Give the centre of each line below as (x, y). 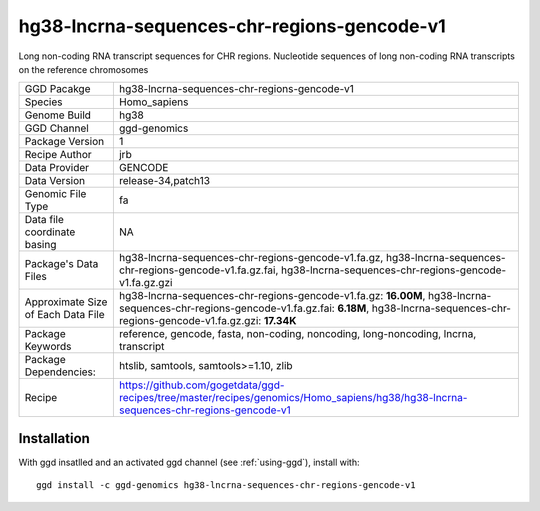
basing (40, 245)
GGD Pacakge (57, 89)
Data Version (55, 181)
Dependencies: (60, 372)
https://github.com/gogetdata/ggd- (201, 385)
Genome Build (58, 115)
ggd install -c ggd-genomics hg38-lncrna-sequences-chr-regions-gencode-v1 (226, 485)
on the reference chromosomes (83, 69)
